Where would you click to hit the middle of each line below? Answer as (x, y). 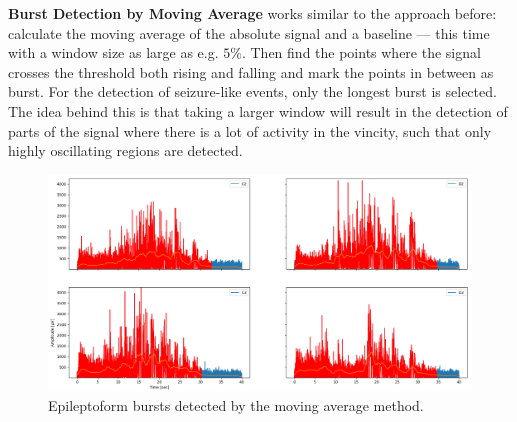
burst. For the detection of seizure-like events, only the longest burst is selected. (252, 91)
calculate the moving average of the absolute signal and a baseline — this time (249, 32)
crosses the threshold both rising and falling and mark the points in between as (251, 71)
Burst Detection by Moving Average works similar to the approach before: (252, 13)
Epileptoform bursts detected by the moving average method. (236, 404)
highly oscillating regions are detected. (125, 150)
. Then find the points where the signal (361, 52)
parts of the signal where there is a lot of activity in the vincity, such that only (250, 130)
